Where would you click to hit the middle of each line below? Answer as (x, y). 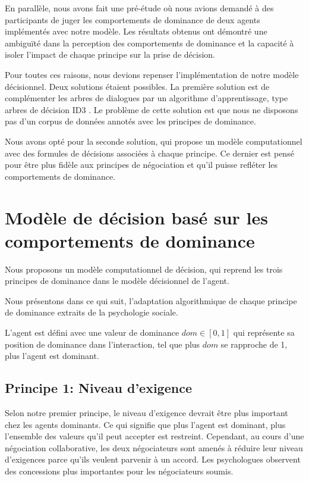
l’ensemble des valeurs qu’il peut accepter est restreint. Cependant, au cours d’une (154, 436)
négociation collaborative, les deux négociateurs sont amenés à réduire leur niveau (154, 447)
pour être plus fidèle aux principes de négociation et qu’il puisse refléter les (141, 165)
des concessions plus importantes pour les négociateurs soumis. (119, 471)
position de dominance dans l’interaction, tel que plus (103, 344)
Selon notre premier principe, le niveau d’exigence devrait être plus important (146, 412)
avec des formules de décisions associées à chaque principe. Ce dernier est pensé (149, 153)
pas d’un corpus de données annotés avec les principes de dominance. (130, 121)
